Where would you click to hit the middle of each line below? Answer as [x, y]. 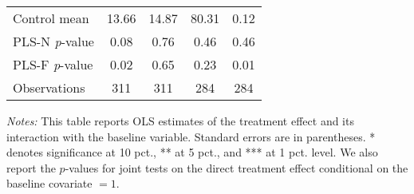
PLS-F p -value [53, 64]
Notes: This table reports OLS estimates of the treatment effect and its [180, 121]
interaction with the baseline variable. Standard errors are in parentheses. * [191, 136]
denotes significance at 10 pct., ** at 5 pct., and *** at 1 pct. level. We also [192, 152]
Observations [49, 87]
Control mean [51, 18]
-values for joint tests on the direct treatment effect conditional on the [237, 167]
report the [31, 167]
